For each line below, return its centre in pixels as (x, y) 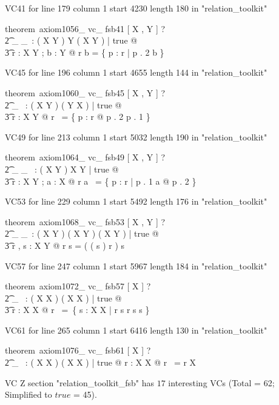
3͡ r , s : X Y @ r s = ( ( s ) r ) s (65, 245)
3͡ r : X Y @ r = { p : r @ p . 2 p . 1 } (78, 117)
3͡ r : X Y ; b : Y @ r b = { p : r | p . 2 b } (85, 52)
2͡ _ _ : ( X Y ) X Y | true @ (62, 169)
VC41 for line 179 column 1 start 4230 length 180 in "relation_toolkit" (136, 8)
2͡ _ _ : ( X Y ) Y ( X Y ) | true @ (71, 40)
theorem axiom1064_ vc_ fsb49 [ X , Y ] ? (85, 157)
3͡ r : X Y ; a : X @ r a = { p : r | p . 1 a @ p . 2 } (101, 181)
